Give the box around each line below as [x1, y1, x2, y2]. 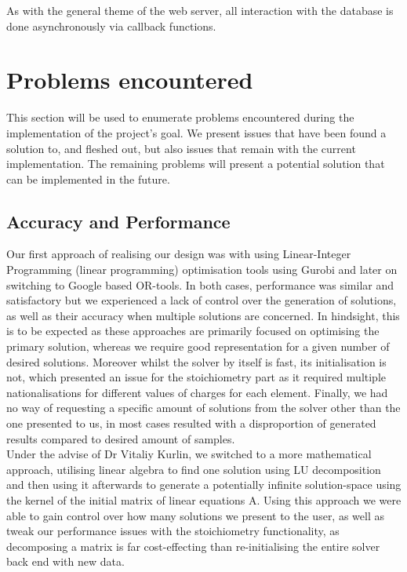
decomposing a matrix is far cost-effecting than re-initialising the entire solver [6, 537, 380, 554]
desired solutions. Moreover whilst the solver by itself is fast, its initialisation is [6, 353, 387, 370]
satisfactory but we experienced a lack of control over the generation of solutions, [6, 292, 397, 308]
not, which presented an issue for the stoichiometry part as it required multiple [6, 369, 387, 385]
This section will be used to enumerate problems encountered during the [6, 109, 354, 126]
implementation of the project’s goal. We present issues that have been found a [6, 124, 387, 140]
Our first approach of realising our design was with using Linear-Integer [6, 246, 351, 262]
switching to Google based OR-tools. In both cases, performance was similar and [6, 276, 394, 293]
